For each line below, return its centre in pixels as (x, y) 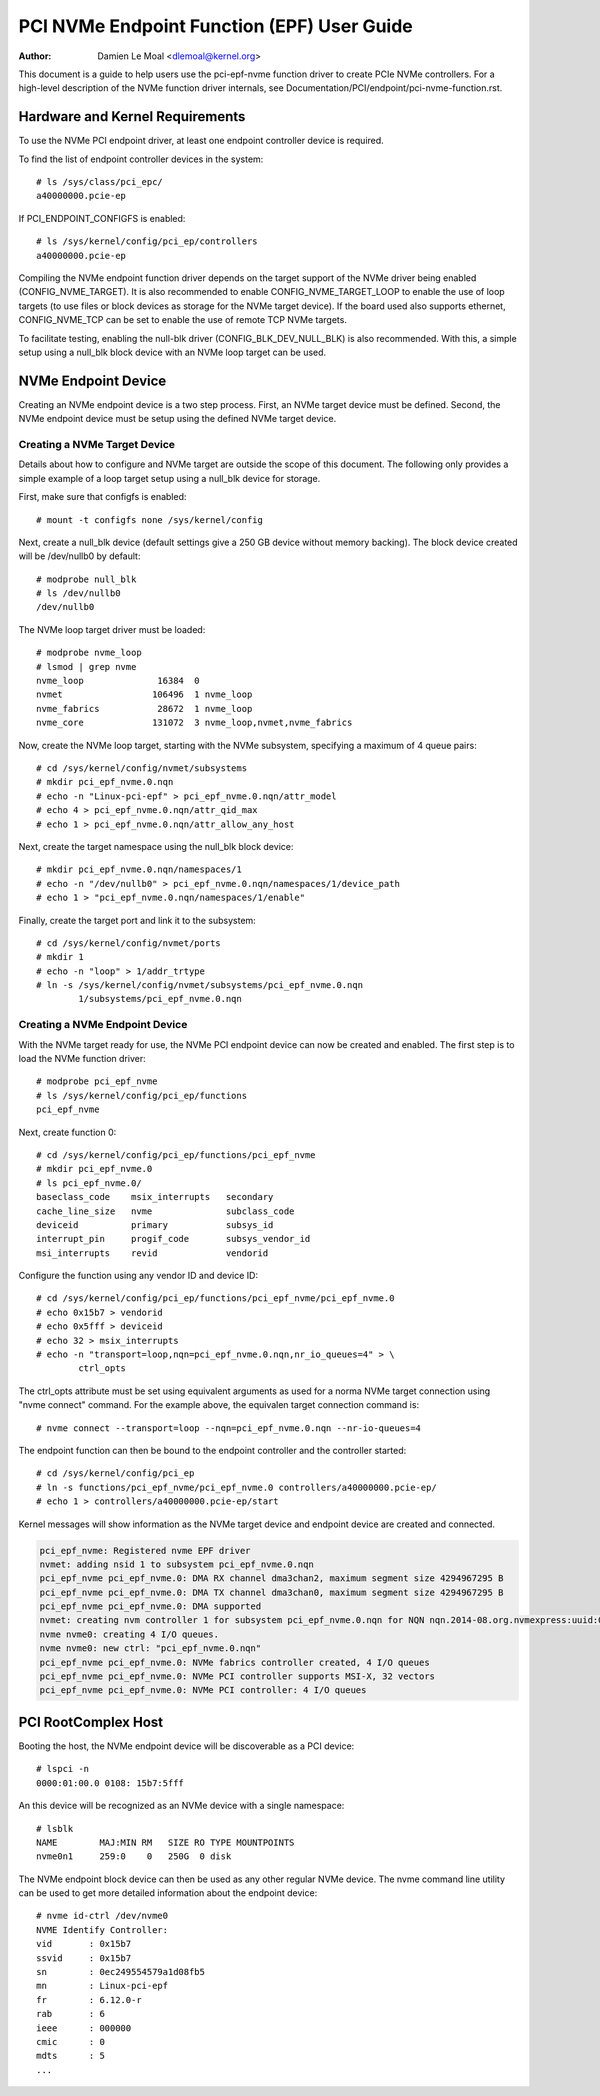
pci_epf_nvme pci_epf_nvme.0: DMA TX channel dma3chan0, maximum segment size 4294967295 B (271, 1592)
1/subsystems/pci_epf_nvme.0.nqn (160, 999)
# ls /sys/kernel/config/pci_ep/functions (142, 1095)
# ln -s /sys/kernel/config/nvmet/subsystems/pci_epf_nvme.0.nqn (200, 985)
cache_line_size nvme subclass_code (165, 1211)
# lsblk (55, 1828)
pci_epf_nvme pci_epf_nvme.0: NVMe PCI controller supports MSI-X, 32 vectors (237, 1676)
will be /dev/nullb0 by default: (79, 556)
